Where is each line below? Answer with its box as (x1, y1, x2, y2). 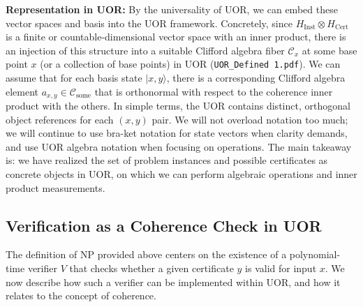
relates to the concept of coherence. (6, 288, 156, 303)
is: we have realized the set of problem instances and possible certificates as (6, 153, 328, 167)
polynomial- (289, 247, 341, 262)
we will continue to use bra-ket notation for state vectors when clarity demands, (6, 126, 348, 140)
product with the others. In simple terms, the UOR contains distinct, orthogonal (6, 98, 350, 113)
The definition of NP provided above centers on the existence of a (6, 247, 287, 262)
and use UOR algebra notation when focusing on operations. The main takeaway (6, 139, 352, 153)
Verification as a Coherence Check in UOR (6, 214, 322, 236)
